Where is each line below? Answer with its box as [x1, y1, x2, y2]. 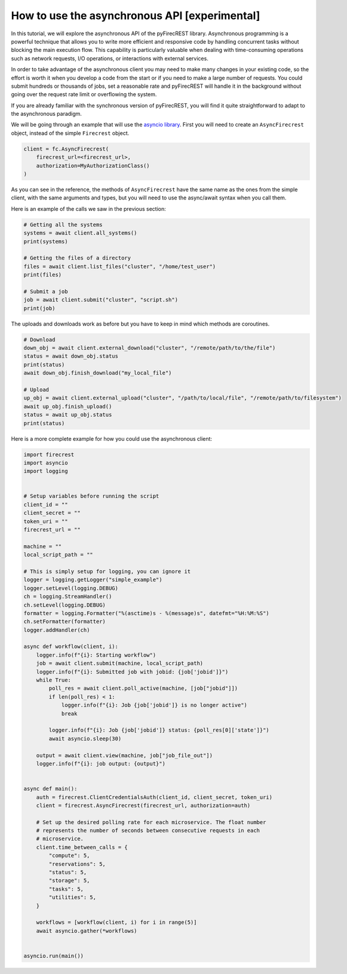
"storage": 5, [48, 877, 90, 884]
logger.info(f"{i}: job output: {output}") [36, 760, 165, 767]
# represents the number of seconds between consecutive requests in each [36, 827, 260, 834]
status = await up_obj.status [23, 411, 112, 418]
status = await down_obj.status [23, 353, 119, 360]
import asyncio [23, 459, 68, 466]
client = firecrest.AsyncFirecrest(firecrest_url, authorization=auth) [36, 802, 251, 809]
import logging [23, 468, 68, 475]
